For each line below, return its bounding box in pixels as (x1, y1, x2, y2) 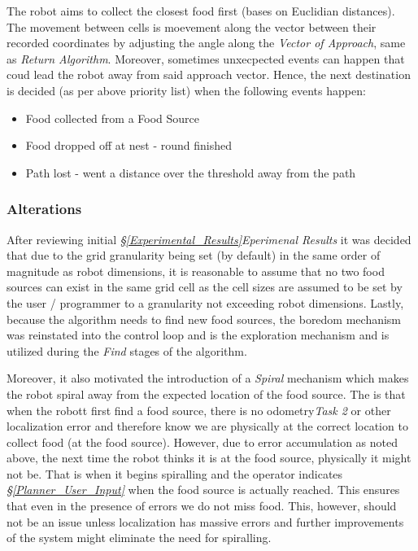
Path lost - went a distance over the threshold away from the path (25, 164, 356, 181)
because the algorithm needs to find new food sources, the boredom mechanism (7, 310, 402, 327)
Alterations (7, 199, 82, 219)
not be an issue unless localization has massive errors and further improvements (7, 513, 404, 530)
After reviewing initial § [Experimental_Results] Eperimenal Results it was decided (7, 230, 411, 247)
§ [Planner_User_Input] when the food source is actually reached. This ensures (7, 481, 400, 498)
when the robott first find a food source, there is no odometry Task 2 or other (7, 401, 391, 418)
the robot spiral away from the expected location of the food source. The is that (7, 385, 406, 402)
